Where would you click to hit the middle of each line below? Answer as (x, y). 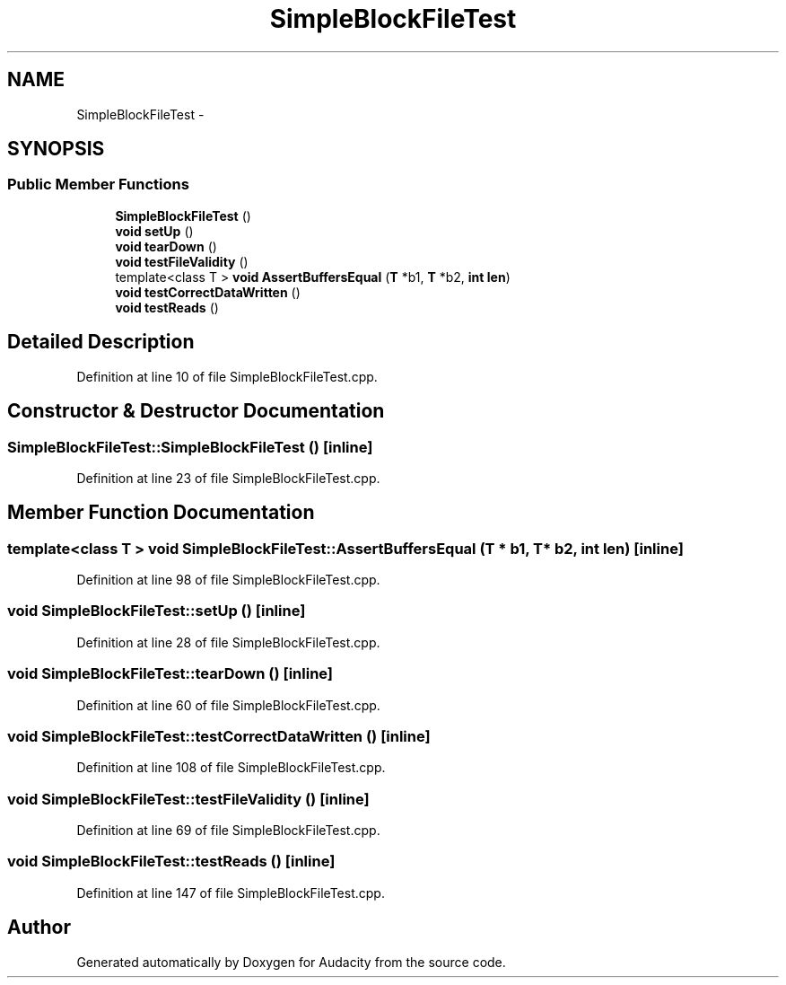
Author (39, 928)
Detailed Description (101, 342)
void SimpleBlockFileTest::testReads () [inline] (171, 862)
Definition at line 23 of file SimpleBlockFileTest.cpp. (228, 478)
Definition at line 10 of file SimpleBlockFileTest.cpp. (227, 376)
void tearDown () (166, 246)
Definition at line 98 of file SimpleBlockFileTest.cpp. (228, 580)
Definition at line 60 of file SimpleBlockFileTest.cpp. (228, 705)
